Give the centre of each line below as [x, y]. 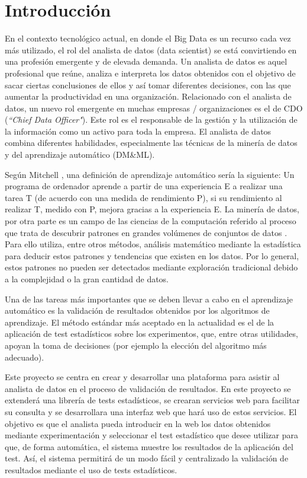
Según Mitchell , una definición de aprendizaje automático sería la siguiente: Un [150, 174]
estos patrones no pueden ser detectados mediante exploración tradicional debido [151, 267]
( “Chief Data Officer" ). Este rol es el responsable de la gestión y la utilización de [151, 120]
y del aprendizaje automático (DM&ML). [80, 154]
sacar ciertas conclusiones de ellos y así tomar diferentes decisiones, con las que [148, 85]
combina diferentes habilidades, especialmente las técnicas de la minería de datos [151, 143]
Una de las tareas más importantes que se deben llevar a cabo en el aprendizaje [149, 299]
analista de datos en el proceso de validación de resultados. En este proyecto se [148, 388]
